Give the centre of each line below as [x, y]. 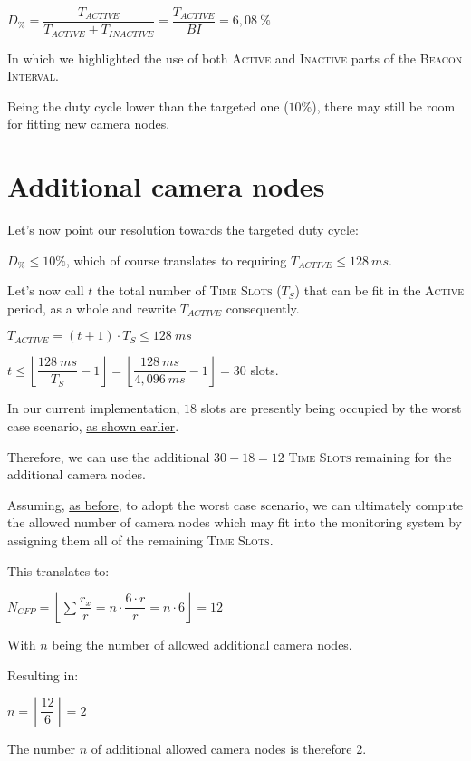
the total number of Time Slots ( [189, 290]
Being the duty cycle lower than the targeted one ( [148, 106]
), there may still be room [384, 106]
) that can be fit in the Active [379, 290]
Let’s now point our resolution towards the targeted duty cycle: [183, 230]
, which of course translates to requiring [176, 260]
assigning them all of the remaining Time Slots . [140, 539]
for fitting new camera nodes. [89, 124]
